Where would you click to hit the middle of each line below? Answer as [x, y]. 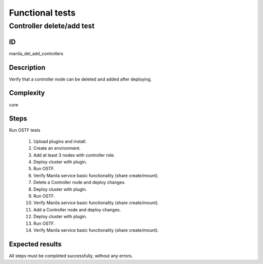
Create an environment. [57, 148]
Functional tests [42, 13]
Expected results [35, 244]
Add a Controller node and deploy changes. [77, 209]
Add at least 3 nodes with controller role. [74, 155]
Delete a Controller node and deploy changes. [80, 183]
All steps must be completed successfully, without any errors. [71, 256]
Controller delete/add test [52, 26]
